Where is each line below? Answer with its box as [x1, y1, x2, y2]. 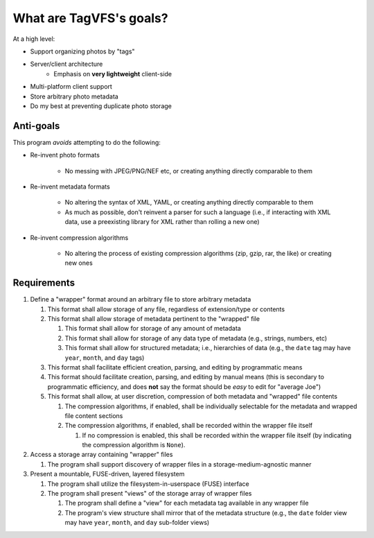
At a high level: [12, 35, 55, 43]
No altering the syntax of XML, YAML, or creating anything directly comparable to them [64, 198, 314, 207]
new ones [64, 259, 93, 267]
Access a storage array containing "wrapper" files [30, 451, 173, 459]
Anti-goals [12, 120, 60, 132]
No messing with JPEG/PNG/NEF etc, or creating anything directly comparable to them [64, 166, 313, 175]
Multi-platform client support [30, 83, 112, 91]
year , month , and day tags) [64, 354, 145, 362]
